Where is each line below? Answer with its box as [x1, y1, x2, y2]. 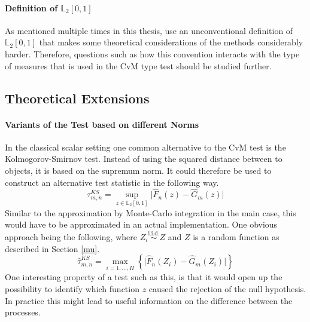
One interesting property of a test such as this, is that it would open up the [5, 271, 282, 283]
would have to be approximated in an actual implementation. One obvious [5, 218, 278, 231]
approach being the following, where [5, 230, 137, 243]
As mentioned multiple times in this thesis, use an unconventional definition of [5, 24, 293, 36]
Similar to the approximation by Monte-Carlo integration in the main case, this [5, 206, 296, 219]
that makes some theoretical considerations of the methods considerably [39, 36, 303, 48]
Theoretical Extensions [5, 88, 150, 107]
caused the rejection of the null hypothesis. [148, 282, 306, 295]
